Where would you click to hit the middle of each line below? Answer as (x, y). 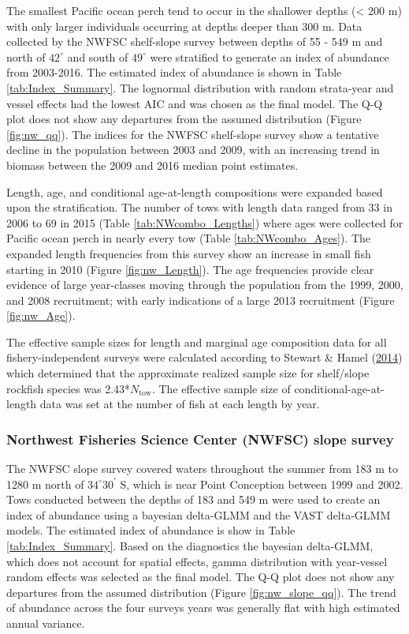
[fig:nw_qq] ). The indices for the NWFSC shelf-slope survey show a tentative (193, 134)
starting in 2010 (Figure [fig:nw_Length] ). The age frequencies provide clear (190, 269)
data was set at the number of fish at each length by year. (180, 404)
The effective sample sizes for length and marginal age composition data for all (197, 341)
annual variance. (46, 623)
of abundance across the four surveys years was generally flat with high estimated (203, 608)
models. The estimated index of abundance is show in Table (151, 530)
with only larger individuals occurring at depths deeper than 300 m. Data (184, 26)
